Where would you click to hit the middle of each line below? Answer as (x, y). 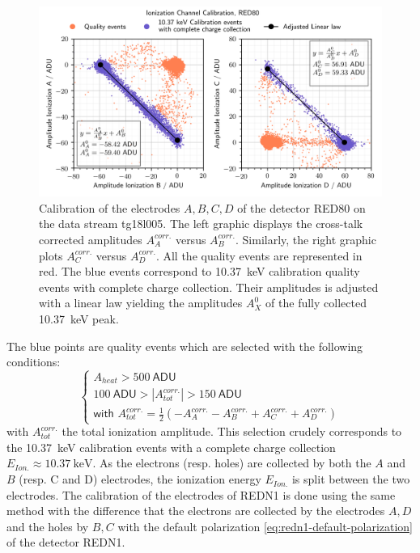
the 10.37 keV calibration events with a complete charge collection (171, 447)
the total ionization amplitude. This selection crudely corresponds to (232, 431)
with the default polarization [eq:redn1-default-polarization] (265, 526)
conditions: (34, 362)
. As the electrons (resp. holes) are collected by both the (232, 463)
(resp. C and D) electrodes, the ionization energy (140, 479)
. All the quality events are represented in (259, 255)
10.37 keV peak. (79, 318)
